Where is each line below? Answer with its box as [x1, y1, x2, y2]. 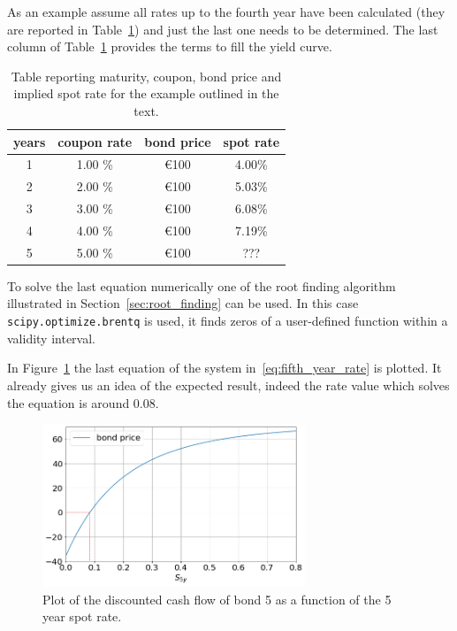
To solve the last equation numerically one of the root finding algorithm [7, 276, 396, 295]
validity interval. [7, 328, 96, 347]
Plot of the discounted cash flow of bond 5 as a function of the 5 [42, 589, 392, 608]
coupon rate [57, 132, 133, 150]
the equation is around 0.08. [7, 393, 159, 412]
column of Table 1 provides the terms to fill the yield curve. [7, 37, 332, 56]
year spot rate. [42, 607, 122, 626]
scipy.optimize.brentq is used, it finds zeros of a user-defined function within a [7, 312, 448, 330]
